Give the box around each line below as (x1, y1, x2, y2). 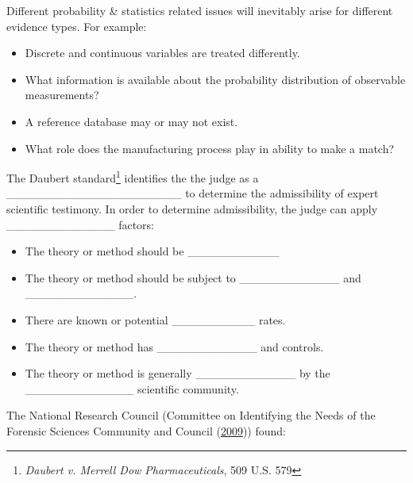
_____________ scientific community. (25, 380, 239, 397)
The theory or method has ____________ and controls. (25, 338, 324, 355)
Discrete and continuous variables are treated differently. (25, 44, 300, 61)
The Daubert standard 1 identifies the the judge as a (6, 167, 259, 186)
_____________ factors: (6, 216, 155, 232)
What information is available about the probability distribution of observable (25, 71, 406, 87)
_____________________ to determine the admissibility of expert (6, 185, 379, 201)
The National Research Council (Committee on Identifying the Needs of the (6, 407, 376, 424)
